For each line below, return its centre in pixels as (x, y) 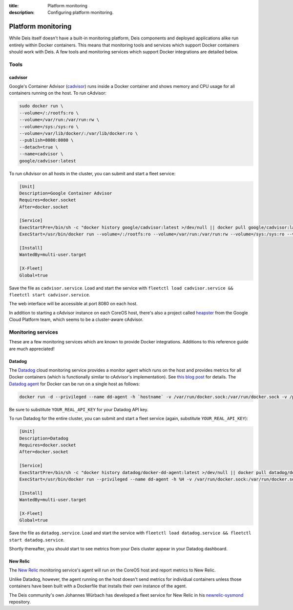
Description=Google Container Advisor (66, 193)
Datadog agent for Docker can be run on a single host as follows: (74, 384)
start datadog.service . (37, 540)
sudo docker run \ (41, 106)
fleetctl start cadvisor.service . (50, 294)
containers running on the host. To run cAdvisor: (58, 93)
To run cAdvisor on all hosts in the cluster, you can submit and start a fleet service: (92, 173)
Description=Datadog (44, 438)
